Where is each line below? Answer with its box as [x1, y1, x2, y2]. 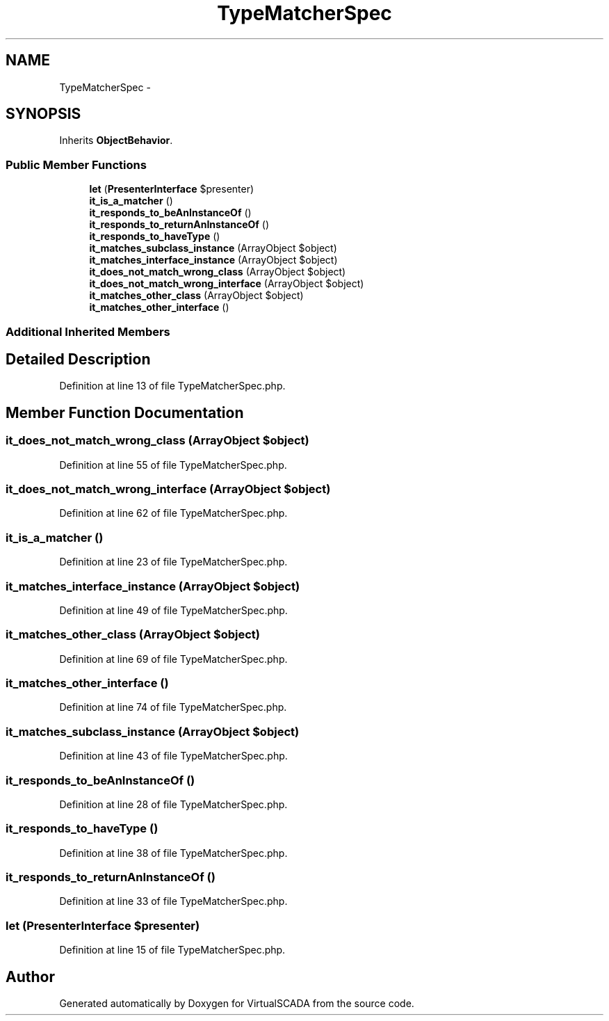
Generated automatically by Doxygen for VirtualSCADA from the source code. [59, 997, 414, 1009]
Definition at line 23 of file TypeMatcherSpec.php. [59, 556, 288, 568]
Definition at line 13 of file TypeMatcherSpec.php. [59, 380, 286, 392]
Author [6, 967, 55, 986]
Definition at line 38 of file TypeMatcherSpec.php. [59, 846, 288, 859]
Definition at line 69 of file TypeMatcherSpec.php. [59, 652, 288, 665]
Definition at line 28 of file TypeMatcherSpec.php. [59, 798, 288, 810]
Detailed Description [6, 350, 151, 368]
